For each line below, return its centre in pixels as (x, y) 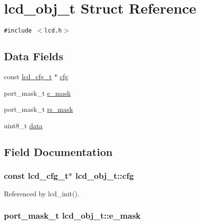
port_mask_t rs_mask (38, 109)
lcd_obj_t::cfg (104, 176)
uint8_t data (23, 125)
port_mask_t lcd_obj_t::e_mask (72, 215)
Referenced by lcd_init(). (42, 194)
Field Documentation (58, 151)
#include (18, 31)
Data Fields (34, 56)
